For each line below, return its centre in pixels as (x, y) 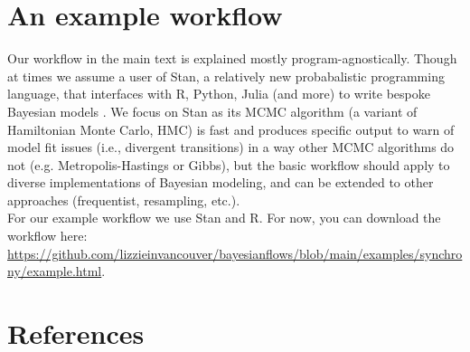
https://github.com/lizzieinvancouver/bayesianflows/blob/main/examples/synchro (235, 253)
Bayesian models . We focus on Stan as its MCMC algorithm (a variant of (212, 111)
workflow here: (47, 236)
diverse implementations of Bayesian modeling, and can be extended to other (221, 182)
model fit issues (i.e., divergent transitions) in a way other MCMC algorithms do (231, 147)
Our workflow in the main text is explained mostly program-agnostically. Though (232, 58)
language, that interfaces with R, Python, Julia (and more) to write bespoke (219, 94)
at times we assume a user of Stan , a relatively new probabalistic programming (226, 76)
